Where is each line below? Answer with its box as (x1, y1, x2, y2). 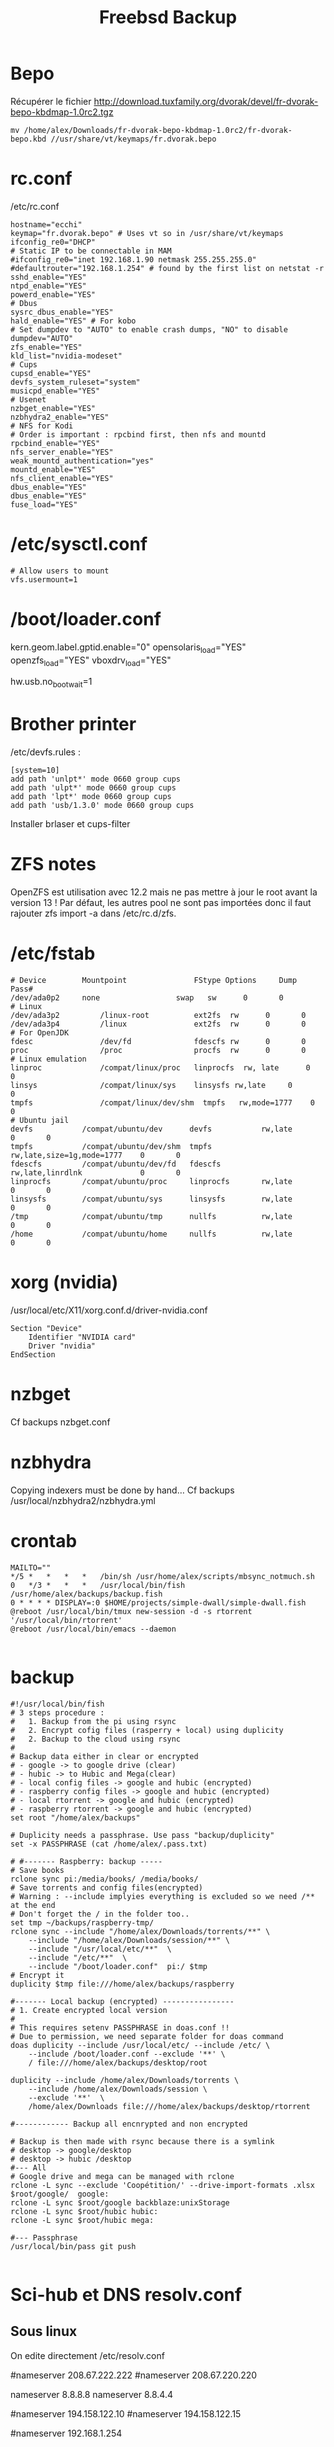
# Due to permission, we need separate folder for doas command (10, 2031, 284, 2041)
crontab (10, 1529, 78, 1552)
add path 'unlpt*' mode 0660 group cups (10, 774, 182, 785)
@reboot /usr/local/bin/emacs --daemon (10, 1624, 177, 1634)
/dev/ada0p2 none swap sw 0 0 (10, 992, 284, 1003)
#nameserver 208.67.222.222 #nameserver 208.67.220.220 (10, 2369, 258, 2381)
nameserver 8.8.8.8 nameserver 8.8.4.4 (10, 2388, 174, 2400)
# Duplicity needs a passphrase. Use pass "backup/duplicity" (10, 1830, 275, 1840)
